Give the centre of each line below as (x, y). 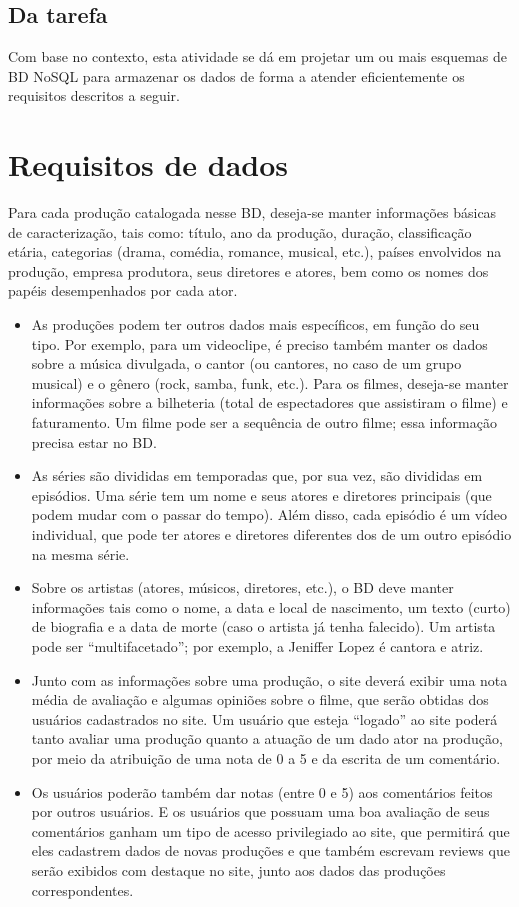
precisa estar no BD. (94, 441)
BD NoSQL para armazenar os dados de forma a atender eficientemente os (236, 75)
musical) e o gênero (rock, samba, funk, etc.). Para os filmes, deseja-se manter (270, 382)
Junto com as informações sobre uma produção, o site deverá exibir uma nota (269, 679)
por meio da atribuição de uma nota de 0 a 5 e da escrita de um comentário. (266, 757)
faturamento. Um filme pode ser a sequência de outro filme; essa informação (264, 422)
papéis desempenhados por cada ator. (123, 290)
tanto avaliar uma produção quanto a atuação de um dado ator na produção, (267, 738)
